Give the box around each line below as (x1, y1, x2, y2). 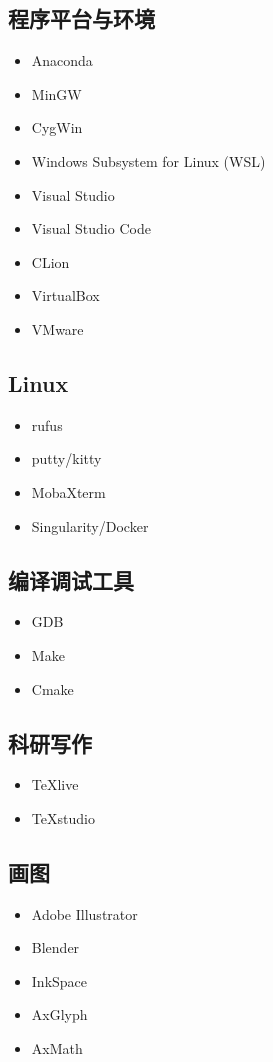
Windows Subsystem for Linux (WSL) (31, 150, 266, 171)
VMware (31, 318, 84, 339)
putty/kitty (31, 448, 102, 469)
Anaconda (31, 50, 93, 71)
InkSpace (31, 970, 88, 991)
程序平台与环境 (8, 3, 155, 34)
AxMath (31, 1038, 83, 1059)
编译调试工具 (8, 564, 134, 595)
